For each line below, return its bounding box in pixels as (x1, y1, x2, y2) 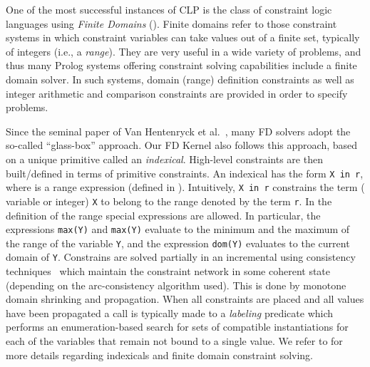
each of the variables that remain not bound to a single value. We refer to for (6, 334, 343, 348)
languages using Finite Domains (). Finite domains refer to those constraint (6, 16, 337, 31)
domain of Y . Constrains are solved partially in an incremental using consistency (6, 249, 356, 264)
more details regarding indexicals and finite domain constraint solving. (6, 347, 314, 362)
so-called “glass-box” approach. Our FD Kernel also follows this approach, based (6, 138, 358, 153)
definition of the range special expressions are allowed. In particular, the (6, 207, 321, 222)
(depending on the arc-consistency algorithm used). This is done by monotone (6, 277, 346, 292)
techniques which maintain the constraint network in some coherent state (6, 264, 331, 279)
